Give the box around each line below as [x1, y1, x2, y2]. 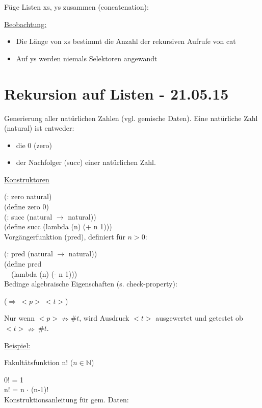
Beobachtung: [4, 18, 47, 29]
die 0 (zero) [16, 139, 52, 150]
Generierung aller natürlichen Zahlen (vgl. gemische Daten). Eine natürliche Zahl [4, 112, 258, 123]
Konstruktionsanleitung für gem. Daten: [4, 394, 129, 404]
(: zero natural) [4, 191, 52, 202]
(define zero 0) [4, 201, 49, 212]
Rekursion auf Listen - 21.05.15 [4, 83, 229, 104]
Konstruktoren [4, 174, 49, 184]
